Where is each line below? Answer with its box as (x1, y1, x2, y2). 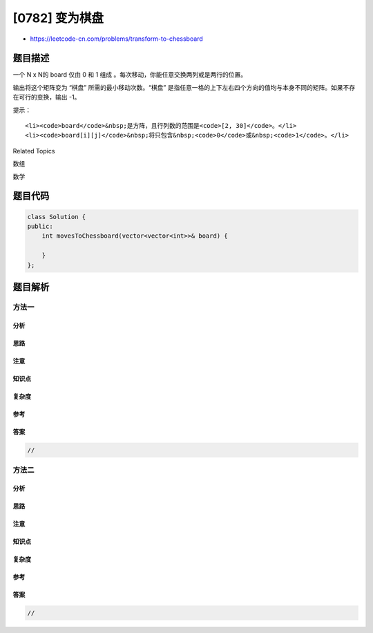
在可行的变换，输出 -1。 (12, 93, 81, 102)
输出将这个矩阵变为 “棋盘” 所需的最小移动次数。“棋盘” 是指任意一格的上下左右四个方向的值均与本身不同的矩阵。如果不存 (12, 83, 356, 91)
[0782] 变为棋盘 (12, 10, 104, 26)
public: (27, 222, 53, 230)
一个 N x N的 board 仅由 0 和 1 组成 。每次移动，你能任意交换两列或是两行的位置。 (12, 70, 247, 79)
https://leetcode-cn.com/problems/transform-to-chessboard (30, 35, 203, 43)
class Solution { (27, 213, 86, 220)
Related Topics (12, 147, 55, 155)
